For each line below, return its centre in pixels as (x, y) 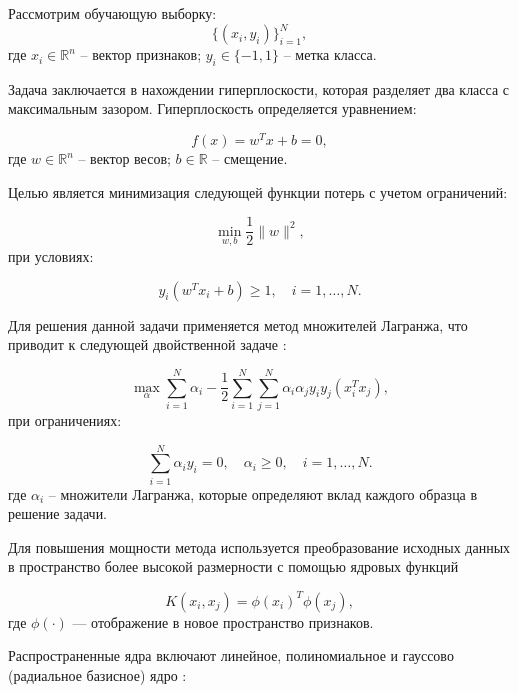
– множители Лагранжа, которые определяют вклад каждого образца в (263, 493)
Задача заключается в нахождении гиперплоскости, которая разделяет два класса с (259, 88)
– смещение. (250, 158)
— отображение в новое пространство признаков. (223, 621)
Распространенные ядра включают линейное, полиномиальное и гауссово (231, 655)
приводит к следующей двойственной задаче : (147, 344)
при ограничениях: (65, 419)
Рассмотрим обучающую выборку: (112, 13)
